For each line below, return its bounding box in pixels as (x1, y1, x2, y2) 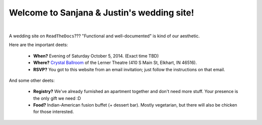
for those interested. (33, 109, 74, 115)
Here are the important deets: (9, 42, 68, 48)
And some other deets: (9, 78, 55, 83)
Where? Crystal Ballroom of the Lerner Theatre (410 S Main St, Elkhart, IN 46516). (33, 60, 197, 65)
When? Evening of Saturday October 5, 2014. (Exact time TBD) (33, 53, 159, 59)
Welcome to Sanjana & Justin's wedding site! (9, 7, 194, 18)
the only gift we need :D (33, 95, 81, 101)
